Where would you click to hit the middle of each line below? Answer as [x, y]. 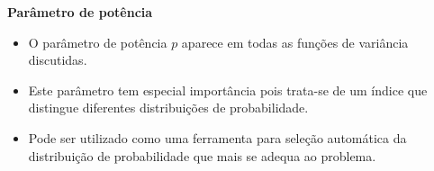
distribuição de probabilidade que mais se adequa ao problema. [202, 155]
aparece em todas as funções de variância [295, 42]
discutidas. [58, 60]
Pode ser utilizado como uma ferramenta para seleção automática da [217, 137]
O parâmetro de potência [98, 42]
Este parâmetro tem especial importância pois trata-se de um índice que [228, 90]
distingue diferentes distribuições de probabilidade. [168, 108]
